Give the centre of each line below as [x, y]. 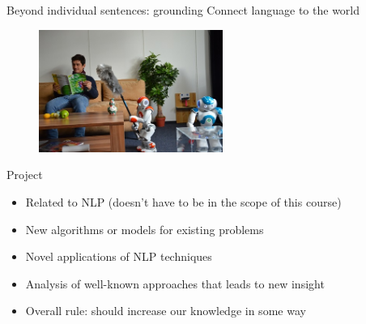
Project [25, 175]
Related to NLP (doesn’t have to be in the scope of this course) [183, 201]
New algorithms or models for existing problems [145, 229]
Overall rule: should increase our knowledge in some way [166, 311]
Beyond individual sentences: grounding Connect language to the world [183, 10]
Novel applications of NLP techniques [119, 256]
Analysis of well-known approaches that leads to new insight [175, 283]
